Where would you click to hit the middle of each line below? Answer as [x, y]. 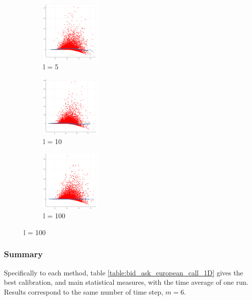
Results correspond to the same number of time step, [84, 291]
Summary [24, 254]
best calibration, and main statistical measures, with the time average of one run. [126, 282]
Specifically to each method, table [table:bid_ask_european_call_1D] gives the [124, 272]
